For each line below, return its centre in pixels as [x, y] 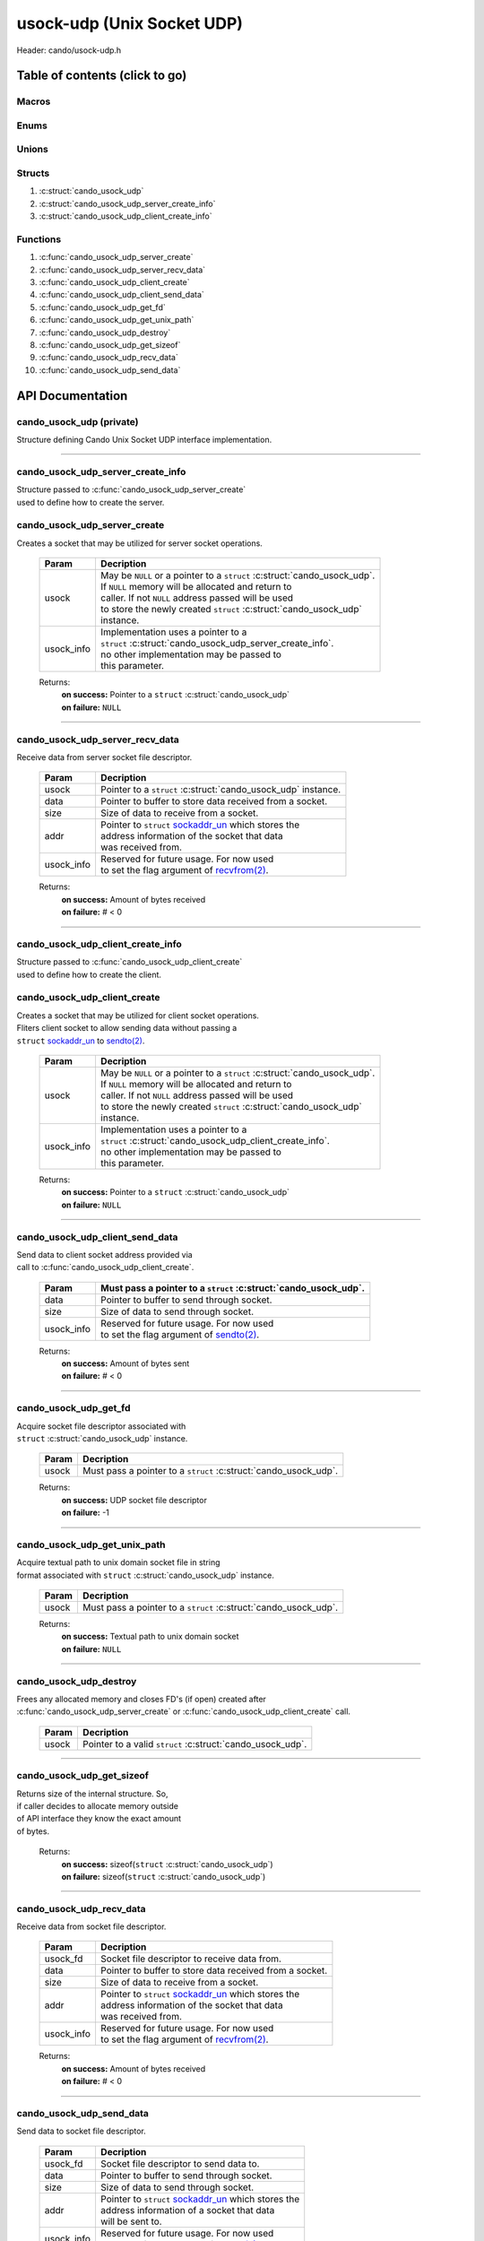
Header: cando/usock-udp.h [69, 50]
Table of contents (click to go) [102, 76]
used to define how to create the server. [91, 502]
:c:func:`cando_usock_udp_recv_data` [108, 358]
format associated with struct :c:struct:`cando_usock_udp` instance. [146, 1575]
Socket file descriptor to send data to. [180, 2163]
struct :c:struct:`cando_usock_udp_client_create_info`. [215, 1140]
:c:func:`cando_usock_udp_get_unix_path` [117, 320]
